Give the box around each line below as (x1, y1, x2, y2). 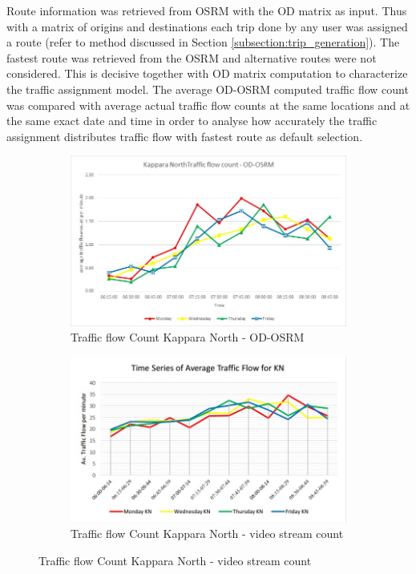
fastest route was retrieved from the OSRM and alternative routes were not (6, 49, 377, 66)
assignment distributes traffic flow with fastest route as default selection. (6, 127, 363, 144)
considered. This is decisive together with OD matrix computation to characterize (6, 65, 408, 82)
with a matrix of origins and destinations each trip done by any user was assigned (6, 18, 408, 34)
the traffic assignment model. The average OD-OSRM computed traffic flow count (6, 80, 409, 97)
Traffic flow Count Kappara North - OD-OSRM (71, 329, 305, 346)
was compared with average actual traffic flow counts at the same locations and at (6, 96, 410, 113)
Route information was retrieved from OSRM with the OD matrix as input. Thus (6, 2, 407, 18)
